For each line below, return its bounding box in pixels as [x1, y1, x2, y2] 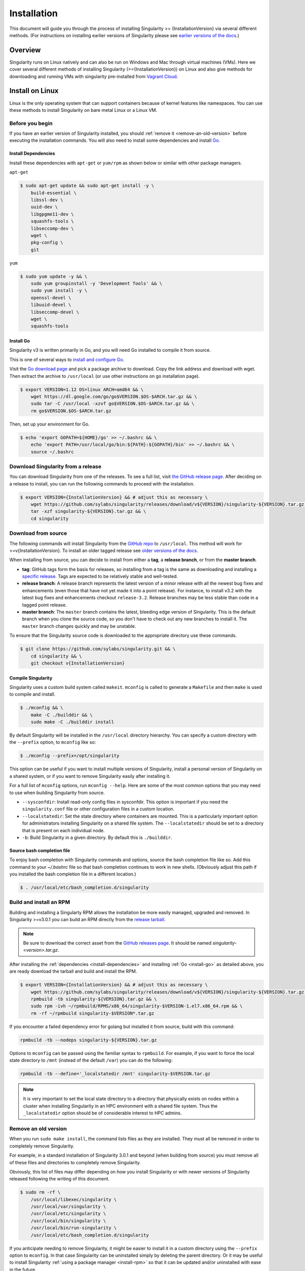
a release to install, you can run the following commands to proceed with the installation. [9, 480, 195, 487]
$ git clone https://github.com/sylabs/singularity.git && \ [20, 646, 176, 652]
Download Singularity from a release [9, 463, 102, 470]
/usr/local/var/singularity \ [30, 1204, 106, 1209]
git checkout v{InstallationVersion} [30, 660, 125, 666]
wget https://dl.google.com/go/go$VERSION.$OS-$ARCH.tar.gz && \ [30, 394, 197, 399]
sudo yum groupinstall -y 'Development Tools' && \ [30, 281, 163, 287]
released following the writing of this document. [9, 1176, 110, 1182]
